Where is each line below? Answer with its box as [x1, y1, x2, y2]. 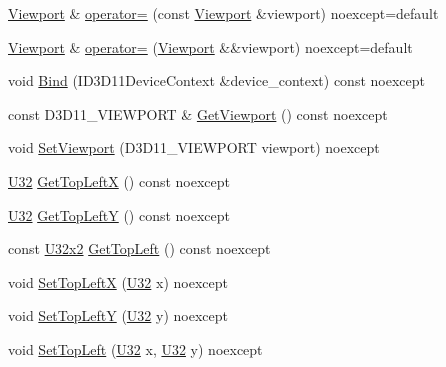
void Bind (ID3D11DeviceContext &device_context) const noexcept [8, 70, 425, 91]
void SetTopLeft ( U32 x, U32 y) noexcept [8, 338, 263, 359]
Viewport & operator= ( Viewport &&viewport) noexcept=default [8, 36, 413, 57]
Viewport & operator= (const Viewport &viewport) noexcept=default [8, 3, 439, 23]
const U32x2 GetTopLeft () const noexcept [8, 238, 271, 259]
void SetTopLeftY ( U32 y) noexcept [8, 305, 228, 326]
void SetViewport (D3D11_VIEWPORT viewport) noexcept [8, 137, 380, 158]
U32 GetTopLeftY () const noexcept [8, 204, 231, 225]
